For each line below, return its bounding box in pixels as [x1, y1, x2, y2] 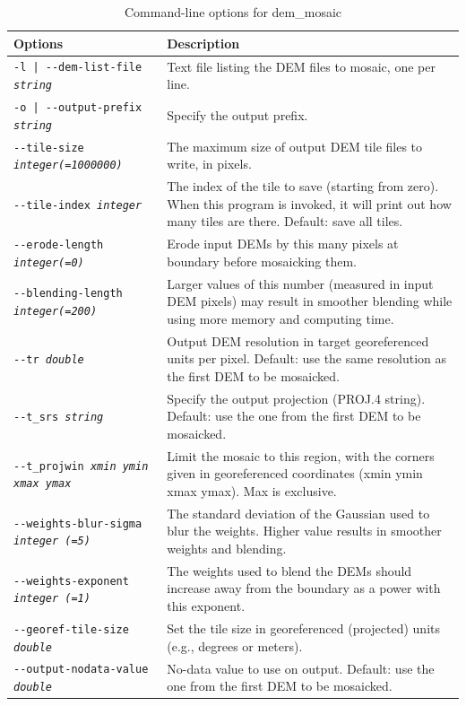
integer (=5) [13, 535, 91, 548]
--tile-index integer [13, 198, 142, 212]
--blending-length [13, 287, 123, 301]
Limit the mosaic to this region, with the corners [167, 446, 435, 465]
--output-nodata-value [13, 663, 149, 676]
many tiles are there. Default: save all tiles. [167, 212, 403, 231]
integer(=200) [13, 305, 98, 318]
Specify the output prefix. [167, 105, 308, 124]
